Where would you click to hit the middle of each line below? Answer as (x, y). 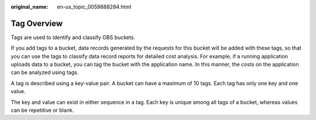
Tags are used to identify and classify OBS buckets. (73, 37)
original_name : (30, 7)
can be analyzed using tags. (45, 72)
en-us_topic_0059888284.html (94, 7)
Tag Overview (37, 23)
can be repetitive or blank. (42, 110)
